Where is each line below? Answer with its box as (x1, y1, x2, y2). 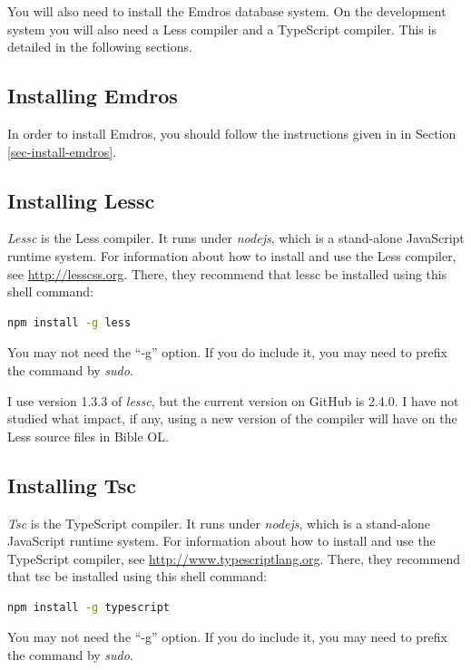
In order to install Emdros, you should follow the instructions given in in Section (7, 123, 456, 142)
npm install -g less (7, 316, 132, 329)
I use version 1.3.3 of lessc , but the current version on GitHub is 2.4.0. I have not (7, 391, 459, 410)
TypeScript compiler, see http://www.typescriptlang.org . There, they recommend (7, 549, 460, 568)
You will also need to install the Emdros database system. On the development (7, 2, 446, 20)
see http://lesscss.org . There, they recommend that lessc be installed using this (7, 264, 447, 283)
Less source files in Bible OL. (7, 426, 169, 445)
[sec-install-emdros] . (7, 141, 117, 160)
